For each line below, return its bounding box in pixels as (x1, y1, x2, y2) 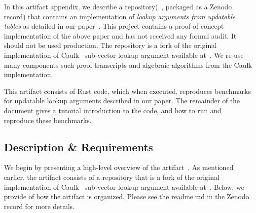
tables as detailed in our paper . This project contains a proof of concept (4, 21, 224, 31)
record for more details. (4, 201, 74, 211)
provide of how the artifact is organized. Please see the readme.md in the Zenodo (4, 191, 249, 202)
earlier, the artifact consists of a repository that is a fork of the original (4, 171, 219, 182)
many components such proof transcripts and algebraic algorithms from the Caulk (4, 59, 252, 70)
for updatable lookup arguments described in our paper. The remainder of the (4, 95, 240, 106)
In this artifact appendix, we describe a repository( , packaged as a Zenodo (4, 1, 232, 11)
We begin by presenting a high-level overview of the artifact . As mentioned (4, 162, 234, 172)
